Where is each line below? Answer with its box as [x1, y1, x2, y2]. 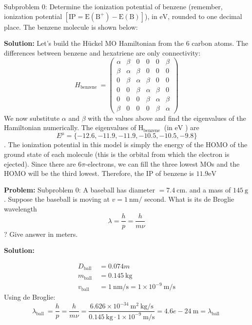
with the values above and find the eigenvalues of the [88, 113, 246, 123]
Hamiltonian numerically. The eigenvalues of [4, 122, 136, 133]
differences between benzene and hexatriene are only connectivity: [4, 47, 201, 57]
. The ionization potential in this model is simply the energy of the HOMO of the [4, 139, 248, 150]
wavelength [4, 203, 37, 213]
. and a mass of [185, 184, 231, 194]
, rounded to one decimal [168, 11, 242, 21]
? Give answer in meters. [4, 229, 78, 239]
